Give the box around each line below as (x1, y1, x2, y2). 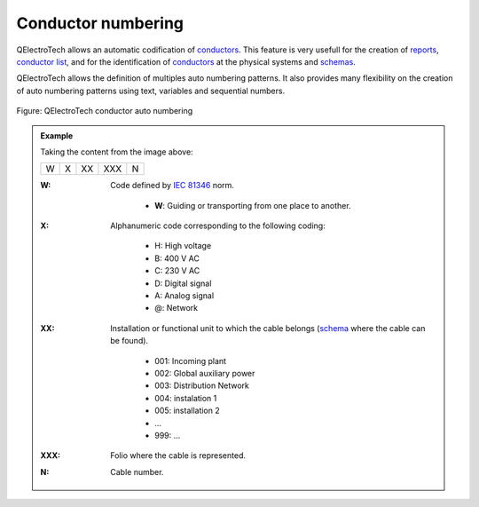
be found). (110, 336, 149, 346)
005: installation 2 (154, 405, 221, 416)
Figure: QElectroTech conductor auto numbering (16, 106, 193, 116)
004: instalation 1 (154, 392, 217, 403)
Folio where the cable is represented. (110, 450, 246, 461)
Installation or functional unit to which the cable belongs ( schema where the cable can (110, 322, 426, 333)
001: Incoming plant (154, 355, 226, 366)
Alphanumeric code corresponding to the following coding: (110, 220, 326, 231)
